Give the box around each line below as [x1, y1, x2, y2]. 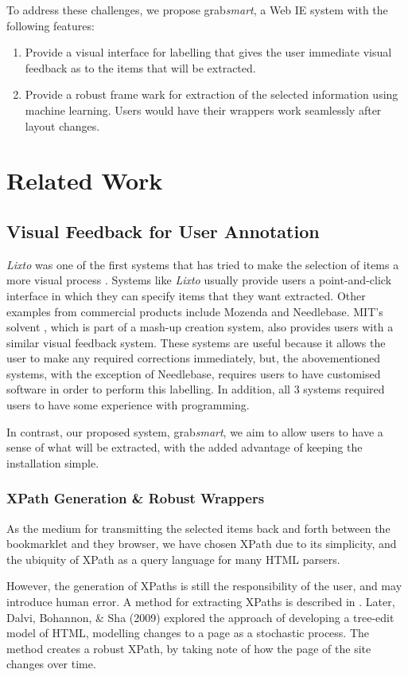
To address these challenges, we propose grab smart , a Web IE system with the [6, 2, 388, 18]
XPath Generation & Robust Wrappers [6, 488, 265, 508]
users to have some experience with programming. [6, 397, 250, 413]
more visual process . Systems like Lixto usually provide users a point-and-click [6, 272, 392, 288]
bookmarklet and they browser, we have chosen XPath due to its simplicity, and [6, 535, 397, 552]
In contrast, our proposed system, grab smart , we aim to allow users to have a [6, 423, 383, 440]
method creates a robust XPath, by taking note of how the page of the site [6, 640, 371, 656]
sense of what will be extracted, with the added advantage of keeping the [6, 439, 363, 456]
